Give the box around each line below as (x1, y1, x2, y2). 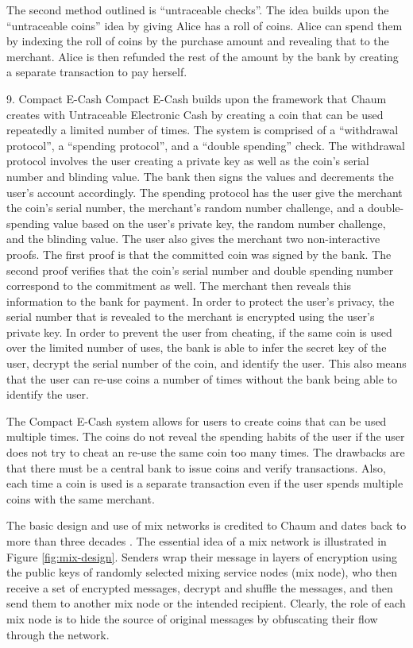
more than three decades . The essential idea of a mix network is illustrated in (6, 533, 387, 549)
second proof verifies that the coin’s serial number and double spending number (6, 261, 394, 278)
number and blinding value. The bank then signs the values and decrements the (6, 168, 394, 184)
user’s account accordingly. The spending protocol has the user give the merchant (6, 183, 403, 200)
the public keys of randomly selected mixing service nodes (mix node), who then (6, 564, 397, 580)
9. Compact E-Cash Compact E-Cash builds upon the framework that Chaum (6, 90, 387, 106)
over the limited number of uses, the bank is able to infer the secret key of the (6, 339, 387, 356)
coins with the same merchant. (6, 490, 155, 507)
